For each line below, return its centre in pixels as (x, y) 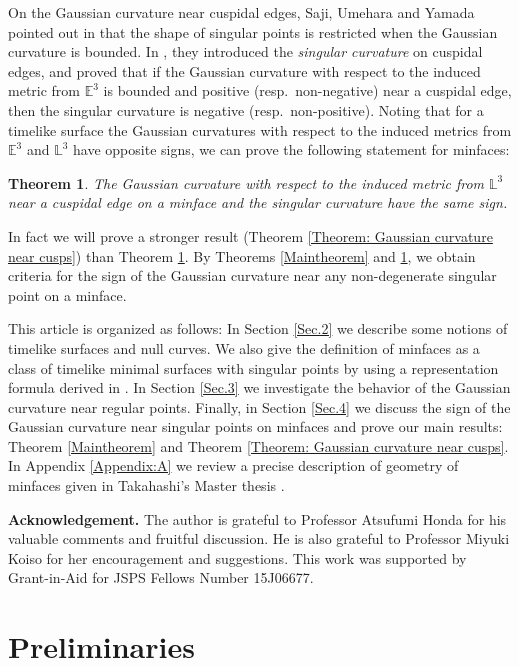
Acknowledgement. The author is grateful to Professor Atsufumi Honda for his (257, 518)
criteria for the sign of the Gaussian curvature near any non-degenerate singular (252, 275)
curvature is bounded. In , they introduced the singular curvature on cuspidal (245, 51)
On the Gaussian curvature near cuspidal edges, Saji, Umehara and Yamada (241, 12)
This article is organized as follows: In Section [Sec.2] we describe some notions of (258, 328)
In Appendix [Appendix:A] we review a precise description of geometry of (233, 465)
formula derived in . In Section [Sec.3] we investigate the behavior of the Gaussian (259, 387)
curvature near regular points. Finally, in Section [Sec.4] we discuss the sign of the (259, 406)
